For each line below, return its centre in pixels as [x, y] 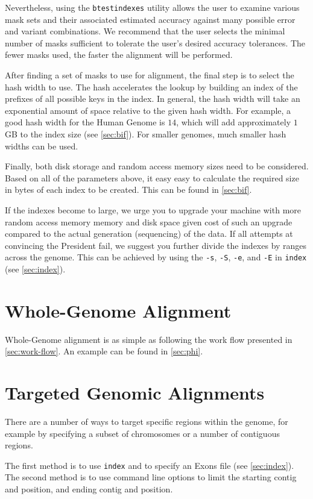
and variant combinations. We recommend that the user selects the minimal [145, 31]
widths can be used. [42, 146]
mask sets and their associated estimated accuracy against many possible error [150, 19]
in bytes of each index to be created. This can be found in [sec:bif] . [128, 190]
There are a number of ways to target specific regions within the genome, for [147, 422]
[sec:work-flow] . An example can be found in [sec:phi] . [104, 351]
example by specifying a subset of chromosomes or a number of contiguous [142, 433]
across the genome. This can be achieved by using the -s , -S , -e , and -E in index [156, 257]
